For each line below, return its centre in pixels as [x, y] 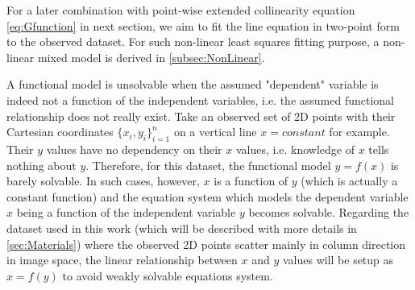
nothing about [41, 165]
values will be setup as [338, 260]
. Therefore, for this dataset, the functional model [208, 165]
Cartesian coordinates [60, 132]
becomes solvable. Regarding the [329, 212]
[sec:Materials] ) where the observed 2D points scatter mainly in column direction [206, 244]
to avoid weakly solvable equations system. [168, 275]
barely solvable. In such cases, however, [103, 181]
